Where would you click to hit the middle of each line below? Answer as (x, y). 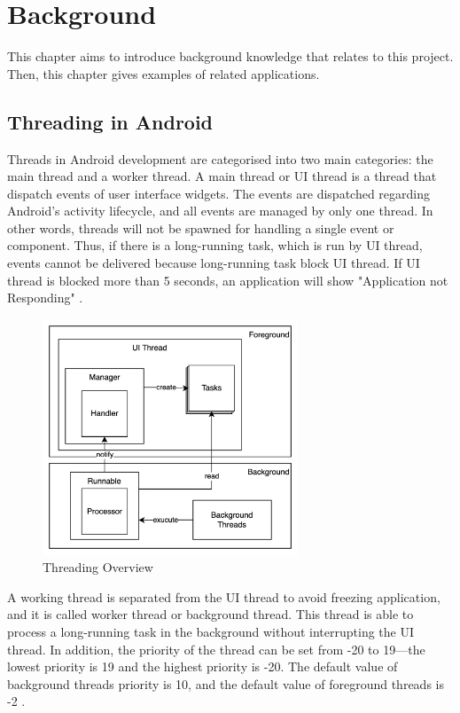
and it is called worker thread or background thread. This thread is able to (211, 614)
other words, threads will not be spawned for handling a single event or (201, 227)
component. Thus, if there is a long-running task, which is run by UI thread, (215, 245)
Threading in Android (110, 121)
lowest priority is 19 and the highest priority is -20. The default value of (203, 666)
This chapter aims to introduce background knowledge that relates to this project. (230, 56)
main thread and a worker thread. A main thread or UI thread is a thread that (222, 176)
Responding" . (45, 298)
